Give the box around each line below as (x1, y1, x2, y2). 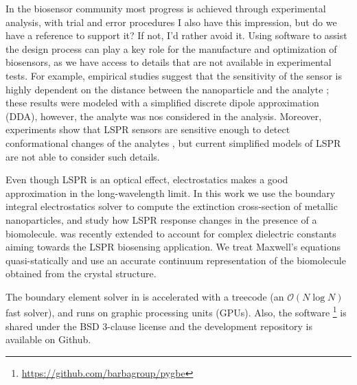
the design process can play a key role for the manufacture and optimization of (5, 41, 337, 56)
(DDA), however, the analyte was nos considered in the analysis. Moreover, (5, 108, 322, 123)
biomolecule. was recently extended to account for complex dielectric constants (5, 226, 336, 240)
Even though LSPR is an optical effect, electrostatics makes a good (5, 172, 288, 187)
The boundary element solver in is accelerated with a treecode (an (5, 289, 284, 303)
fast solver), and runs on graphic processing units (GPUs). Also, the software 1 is (5, 303, 347, 320)
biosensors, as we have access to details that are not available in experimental (5, 55, 332, 69)
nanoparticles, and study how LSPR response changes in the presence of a (5, 212, 317, 226)
